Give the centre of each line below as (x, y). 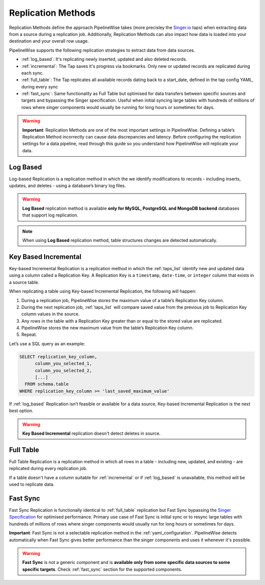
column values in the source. (51, 314)
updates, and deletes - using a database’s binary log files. (67, 186)
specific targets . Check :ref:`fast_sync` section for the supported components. (102, 569)
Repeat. (29, 334)
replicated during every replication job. (48, 469)
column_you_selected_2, (64, 370)
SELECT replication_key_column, (58, 357)
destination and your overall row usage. (49, 41)
